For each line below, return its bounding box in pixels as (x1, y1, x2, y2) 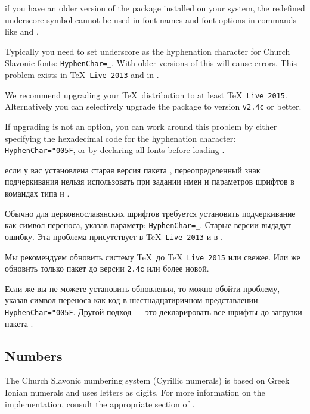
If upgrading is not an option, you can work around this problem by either (5, 120, 277, 132)
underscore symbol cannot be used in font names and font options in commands (5, 13, 296, 26)
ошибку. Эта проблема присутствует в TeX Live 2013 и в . (5, 230, 223, 242)
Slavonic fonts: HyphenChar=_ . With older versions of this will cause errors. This (5, 57, 297, 69)
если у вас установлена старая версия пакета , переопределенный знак (5, 163, 261, 176)
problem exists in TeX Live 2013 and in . (5, 69, 159, 81)
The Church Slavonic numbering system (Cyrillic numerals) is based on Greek (5, 374, 290, 387)
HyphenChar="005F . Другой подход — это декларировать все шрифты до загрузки (5, 306, 302, 318)
